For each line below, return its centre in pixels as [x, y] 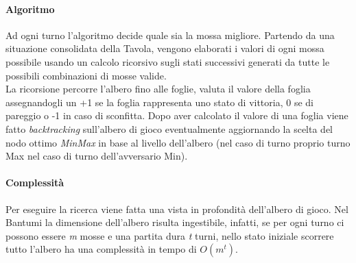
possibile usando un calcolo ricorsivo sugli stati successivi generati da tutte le [168, 61]
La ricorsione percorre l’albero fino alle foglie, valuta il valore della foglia [158, 89]
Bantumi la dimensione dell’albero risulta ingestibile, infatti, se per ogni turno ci [175, 222]
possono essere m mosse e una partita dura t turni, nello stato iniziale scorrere [170, 235]
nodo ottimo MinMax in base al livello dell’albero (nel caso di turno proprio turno [178, 142]
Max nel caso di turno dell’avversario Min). [97, 156]
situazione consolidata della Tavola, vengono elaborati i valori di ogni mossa [165, 48]
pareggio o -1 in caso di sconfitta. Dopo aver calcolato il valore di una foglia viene [177, 115]
